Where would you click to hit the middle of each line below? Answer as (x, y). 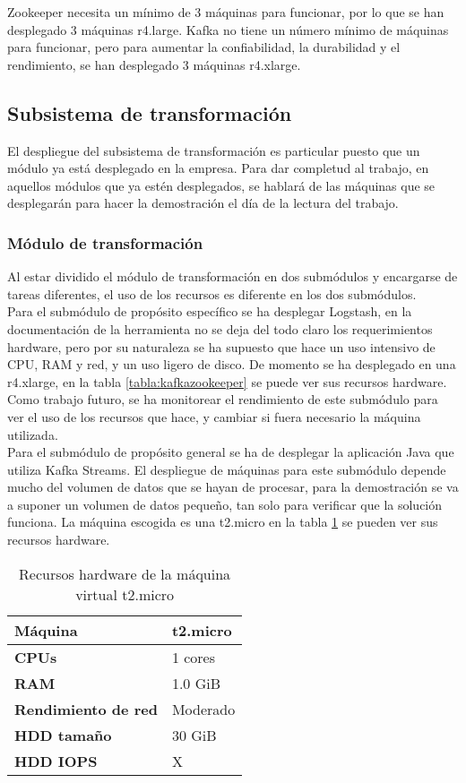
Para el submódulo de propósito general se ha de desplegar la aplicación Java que (231, 452)
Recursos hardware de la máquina (125, 573)
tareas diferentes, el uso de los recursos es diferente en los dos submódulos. (212, 293)
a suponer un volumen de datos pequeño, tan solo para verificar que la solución (225, 504)
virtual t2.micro (125, 594)
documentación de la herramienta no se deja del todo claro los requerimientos (220, 328)
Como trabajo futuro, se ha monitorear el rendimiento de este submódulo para (223, 399)
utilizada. (33, 434)
